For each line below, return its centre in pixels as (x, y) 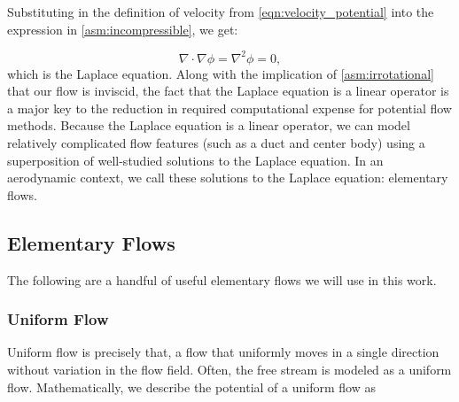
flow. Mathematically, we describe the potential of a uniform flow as (191, 387)
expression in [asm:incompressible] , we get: (123, 29)
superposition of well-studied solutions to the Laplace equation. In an (195, 160)
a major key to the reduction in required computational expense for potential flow (229, 108)
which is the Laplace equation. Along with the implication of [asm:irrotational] (221, 73)
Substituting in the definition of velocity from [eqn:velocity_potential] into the (221, 12)
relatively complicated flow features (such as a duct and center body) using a (216, 143)
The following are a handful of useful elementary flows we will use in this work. (222, 279)
